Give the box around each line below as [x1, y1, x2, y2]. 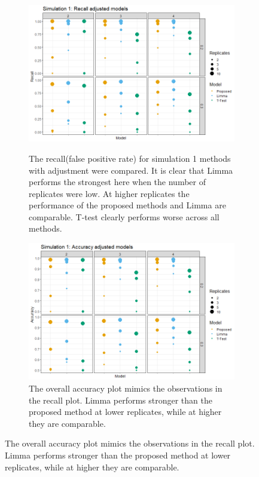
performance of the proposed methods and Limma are [29, 199, 226, 211]
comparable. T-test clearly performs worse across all [29, 210, 220, 223]
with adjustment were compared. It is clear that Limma [29, 164, 233, 176]
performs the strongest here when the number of [29, 176, 206, 188]
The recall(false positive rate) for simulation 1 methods [29, 152, 231, 164]
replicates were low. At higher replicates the [29, 187, 190, 199]
